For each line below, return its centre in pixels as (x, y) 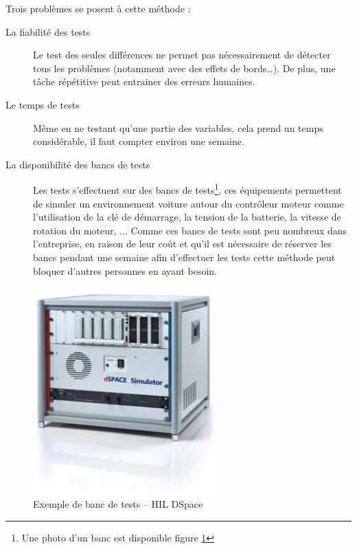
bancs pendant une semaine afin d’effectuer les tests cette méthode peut (184, 257)
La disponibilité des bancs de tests (78, 164)
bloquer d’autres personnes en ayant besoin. (125, 270)
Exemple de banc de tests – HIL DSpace (118, 504)
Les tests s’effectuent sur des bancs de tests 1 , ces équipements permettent (187, 189)
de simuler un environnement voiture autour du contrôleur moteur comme (188, 203)
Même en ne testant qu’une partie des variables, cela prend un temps (178, 127)
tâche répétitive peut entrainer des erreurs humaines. (144, 81)
